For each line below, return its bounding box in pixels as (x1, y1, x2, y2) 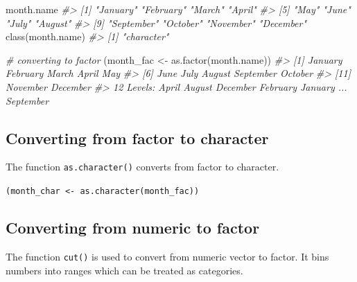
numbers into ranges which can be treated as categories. (6, 263, 243, 277)
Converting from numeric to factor (6, 217, 260, 238)
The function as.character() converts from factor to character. (6, 159, 279, 174)
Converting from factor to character (6, 127, 269, 148)
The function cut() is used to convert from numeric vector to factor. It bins (6, 249, 329, 263)
